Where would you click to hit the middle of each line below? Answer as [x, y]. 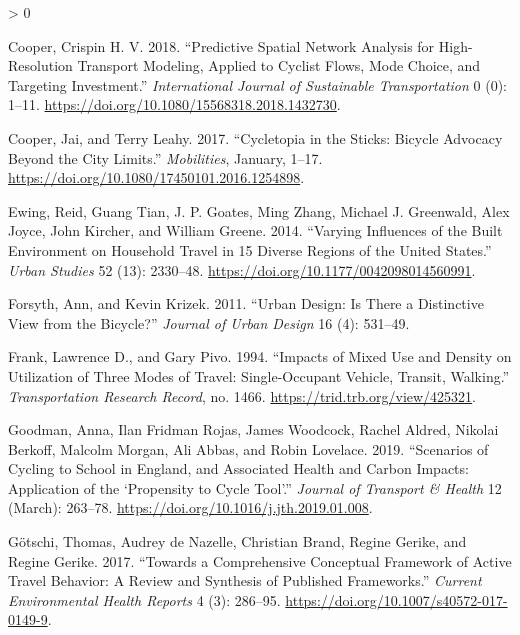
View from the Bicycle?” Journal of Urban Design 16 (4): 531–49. [209, 322]
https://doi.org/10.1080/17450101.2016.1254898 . [156, 177]
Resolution [40, 65]
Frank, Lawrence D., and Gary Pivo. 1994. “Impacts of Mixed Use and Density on [260, 356]
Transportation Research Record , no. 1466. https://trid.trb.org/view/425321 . [242, 395]
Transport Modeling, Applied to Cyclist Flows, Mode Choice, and [279, 65]
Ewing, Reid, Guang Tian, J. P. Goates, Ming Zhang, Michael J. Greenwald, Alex [259, 210]
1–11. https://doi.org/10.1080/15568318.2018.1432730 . [174, 104]
